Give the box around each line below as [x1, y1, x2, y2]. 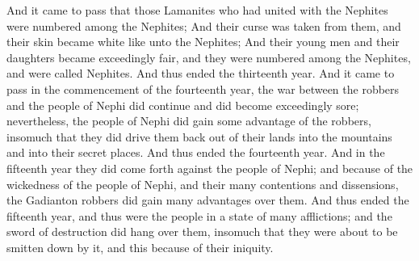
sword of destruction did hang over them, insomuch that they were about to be [6, 223, 398, 240]
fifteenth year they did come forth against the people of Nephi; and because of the [6, 159, 413, 176]
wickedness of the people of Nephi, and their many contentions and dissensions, [6, 175, 399, 192]
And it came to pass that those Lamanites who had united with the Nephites [6, 2, 388, 18]
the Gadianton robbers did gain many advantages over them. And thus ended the [6, 192, 409, 208]
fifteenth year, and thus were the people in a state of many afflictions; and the [6, 207, 392, 224]
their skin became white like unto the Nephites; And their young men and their [6, 33, 400, 50]
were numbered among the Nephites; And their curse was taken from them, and [6, 17, 401, 34]
